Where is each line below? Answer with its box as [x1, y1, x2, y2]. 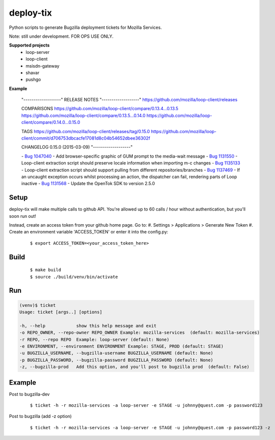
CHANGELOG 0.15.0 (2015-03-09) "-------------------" [21, 144, 133, 150]
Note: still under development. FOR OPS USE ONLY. [9, 33, 114, 39]
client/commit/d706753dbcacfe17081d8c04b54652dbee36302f [21, 135, 150, 141]
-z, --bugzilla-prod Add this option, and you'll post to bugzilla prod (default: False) [19, 364, 250, 370]
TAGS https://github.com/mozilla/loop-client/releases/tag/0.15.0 [21, 128, 150, 134]
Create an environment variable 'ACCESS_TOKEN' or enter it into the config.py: [9, 229, 169, 235]
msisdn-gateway [25, 63, 60, 69]
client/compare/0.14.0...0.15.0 [21, 119, 80, 125]
